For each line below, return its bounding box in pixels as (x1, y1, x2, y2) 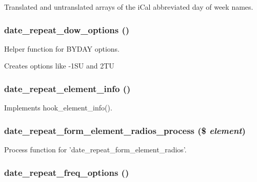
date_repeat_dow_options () (4, 23, 130, 36)
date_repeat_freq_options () (4, 166, 129, 178)
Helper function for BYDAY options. (4, 43, 120, 54)
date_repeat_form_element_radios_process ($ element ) (4, 124, 246, 136)
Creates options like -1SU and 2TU (4, 60, 114, 71)
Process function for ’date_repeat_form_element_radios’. (4, 144, 187, 155)
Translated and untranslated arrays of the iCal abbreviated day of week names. (4, 2, 253, 12)
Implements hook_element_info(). (4, 102, 112, 113)
